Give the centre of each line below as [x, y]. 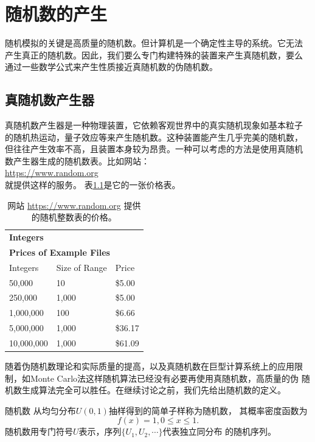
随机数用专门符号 [39, 431]
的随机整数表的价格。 [74, 217]
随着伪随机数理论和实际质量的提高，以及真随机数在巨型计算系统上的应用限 [154, 366]
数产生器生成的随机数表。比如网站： [77, 160]
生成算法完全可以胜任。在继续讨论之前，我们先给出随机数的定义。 [154, 390]
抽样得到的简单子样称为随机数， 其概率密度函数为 [208, 410]
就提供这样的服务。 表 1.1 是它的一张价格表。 [93, 185]
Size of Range [81, 267]
